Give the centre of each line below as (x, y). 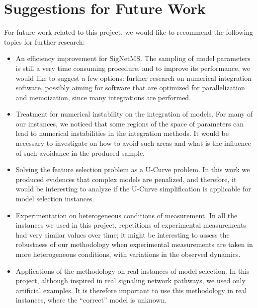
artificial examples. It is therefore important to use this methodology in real (131, 290)
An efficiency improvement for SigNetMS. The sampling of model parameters (133, 58)
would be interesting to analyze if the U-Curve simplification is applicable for (133, 189)
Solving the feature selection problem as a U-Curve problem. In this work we (133, 169)
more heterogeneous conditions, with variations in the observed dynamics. (128, 254)
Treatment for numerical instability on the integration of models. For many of (134, 114)
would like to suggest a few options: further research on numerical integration (134, 78)
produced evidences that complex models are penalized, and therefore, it (126, 179)
